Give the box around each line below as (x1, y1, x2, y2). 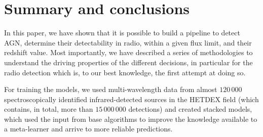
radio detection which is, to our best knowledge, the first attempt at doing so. (4, 67, 246, 77)
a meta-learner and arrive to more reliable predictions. (4, 123, 173, 134)
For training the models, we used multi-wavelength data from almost (4, 84, 217, 95)
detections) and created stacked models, (128, 104, 252, 114)
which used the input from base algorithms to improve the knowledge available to (4, 113, 257, 124)
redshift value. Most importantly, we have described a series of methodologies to (4, 47, 253, 58)
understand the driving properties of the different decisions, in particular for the (4, 57, 253, 67)
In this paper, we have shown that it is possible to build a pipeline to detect (4, 27, 240, 38)
